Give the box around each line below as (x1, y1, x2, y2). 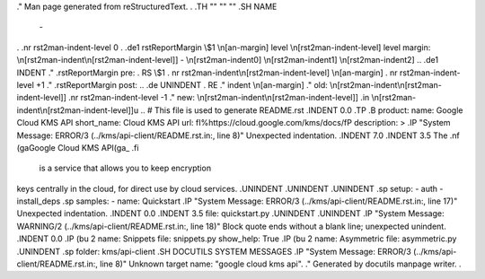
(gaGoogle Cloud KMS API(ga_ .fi (16, 142, 139, 153)
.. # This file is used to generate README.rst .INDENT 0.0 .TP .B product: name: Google (140, 104, 463, 116)
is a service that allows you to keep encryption (39, 162, 211, 174)
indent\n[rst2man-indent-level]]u (16, 104, 139, 116)
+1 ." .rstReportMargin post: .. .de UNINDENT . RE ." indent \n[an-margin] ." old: (36, 79, 328, 90)
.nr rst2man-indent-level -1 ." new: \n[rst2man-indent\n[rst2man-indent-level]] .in (67, 92, 370, 103)
